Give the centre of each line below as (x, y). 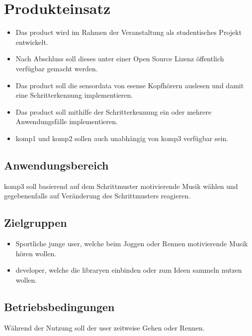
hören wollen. (36, 253)
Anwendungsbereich (56, 165)
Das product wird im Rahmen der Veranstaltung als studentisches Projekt (129, 32)
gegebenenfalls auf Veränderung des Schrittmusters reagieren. (97, 196)
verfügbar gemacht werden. (57, 68)
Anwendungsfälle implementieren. (67, 121)
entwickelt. (32, 42)
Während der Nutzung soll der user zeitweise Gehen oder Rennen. (104, 327)
